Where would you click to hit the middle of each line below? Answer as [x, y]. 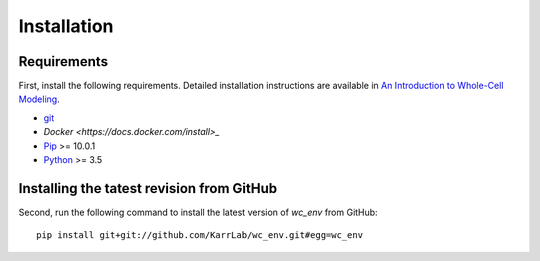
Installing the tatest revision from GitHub [148, 188]
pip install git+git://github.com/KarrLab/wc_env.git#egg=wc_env [200, 235]
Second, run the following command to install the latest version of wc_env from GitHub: [198, 212]
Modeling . [39, 99]
